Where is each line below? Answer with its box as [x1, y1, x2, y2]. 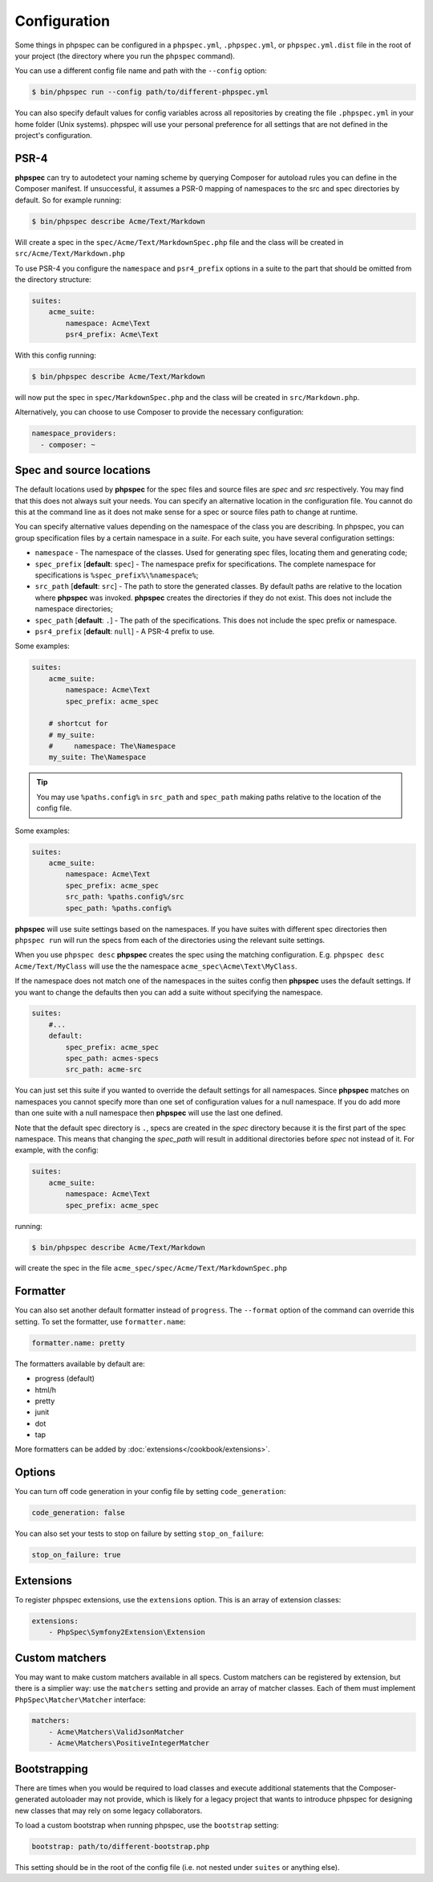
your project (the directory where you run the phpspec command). [14, 51, 236, 60]
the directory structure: [14, 274, 91, 284]
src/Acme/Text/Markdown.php [14, 249, 126, 259]
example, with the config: [14, 1145, 99, 1155]
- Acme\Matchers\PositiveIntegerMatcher [48, 1739, 210, 1748]
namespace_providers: [31, 429, 117, 438]
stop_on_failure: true [31, 1550, 121, 1560]
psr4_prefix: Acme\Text [65, 330, 160, 339]
